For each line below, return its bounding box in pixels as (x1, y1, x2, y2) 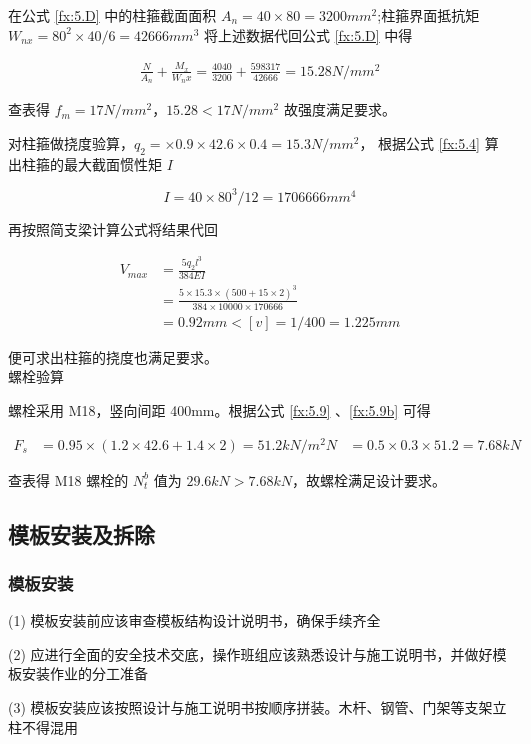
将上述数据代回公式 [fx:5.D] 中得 (204, 24, 413, 45)
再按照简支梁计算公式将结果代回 (8, 218, 218, 239)
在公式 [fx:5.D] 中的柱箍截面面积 (8, 5, 217, 25)
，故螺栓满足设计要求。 (291, 469, 446, 490)
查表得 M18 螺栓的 (8, 469, 129, 490)
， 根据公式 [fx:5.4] (359, 132, 481, 153)
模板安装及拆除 (8, 518, 155, 549)
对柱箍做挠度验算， (8, 132, 134, 153)
